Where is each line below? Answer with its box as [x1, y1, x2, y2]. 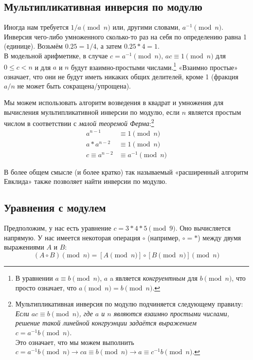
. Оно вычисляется [175, 223, 231, 233]
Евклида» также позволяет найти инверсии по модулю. [4, 176, 167, 186]
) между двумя [198, 232, 241, 242]
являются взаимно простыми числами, [113, 308, 229, 318]
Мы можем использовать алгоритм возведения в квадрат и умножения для [4, 97, 224, 108]
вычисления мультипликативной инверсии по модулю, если [4, 107, 180, 117]
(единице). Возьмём [4, 41, 63, 51]
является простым [188, 107, 241, 117]
